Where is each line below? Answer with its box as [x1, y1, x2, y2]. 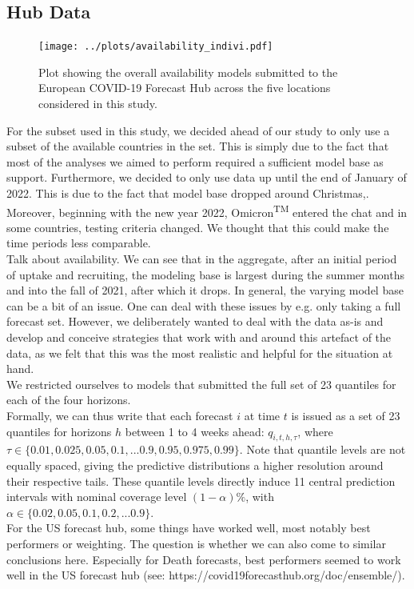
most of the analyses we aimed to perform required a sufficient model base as [6, 153, 384, 170]
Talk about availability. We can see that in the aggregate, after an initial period [6, 250, 397, 267]
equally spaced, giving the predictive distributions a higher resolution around [6, 456, 384, 473]
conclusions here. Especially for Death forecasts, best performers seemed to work [6, 551, 401, 567]
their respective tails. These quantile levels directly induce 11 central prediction [6, 472, 396, 489]
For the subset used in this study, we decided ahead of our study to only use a [6, 122, 390, 138]
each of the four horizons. [6, 391, 131, 408]
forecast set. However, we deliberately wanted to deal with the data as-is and [6, 313, 384, 330]
